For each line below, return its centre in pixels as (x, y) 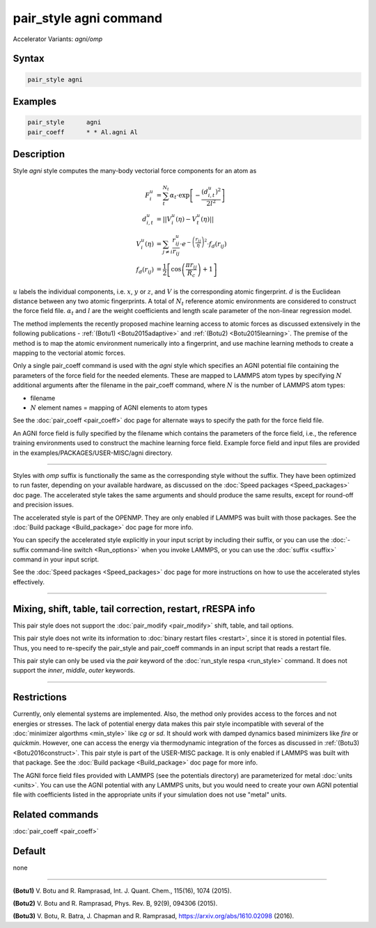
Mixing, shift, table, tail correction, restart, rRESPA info (134, 609)
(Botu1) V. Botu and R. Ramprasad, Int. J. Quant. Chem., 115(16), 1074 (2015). (122, 890)
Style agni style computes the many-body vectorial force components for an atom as (135, 171)
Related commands (56, 815)
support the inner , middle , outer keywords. (74, 671)
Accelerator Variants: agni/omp (58, 39)
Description (39, 154)
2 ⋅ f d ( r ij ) (216, 243)
